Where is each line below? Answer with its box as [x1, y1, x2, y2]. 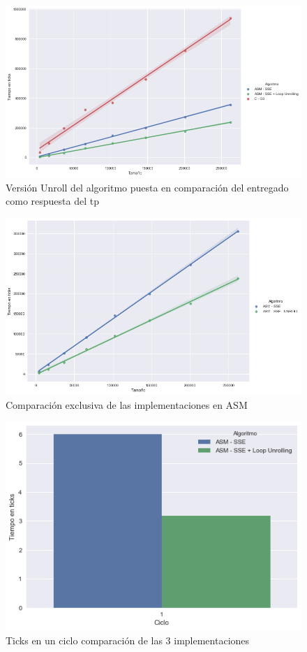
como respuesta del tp [6, 194, 99, 208]
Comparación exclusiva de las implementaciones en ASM [6, 397, 248, 412]
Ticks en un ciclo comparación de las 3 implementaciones [6, 632, 250, 647]
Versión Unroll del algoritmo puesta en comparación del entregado [6, 180, 289, 194]
